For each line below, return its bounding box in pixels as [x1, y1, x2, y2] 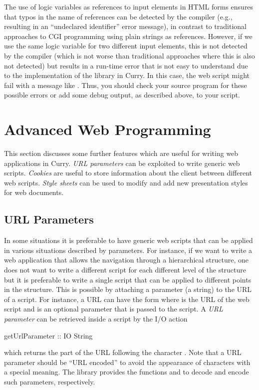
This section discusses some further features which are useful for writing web [4, 148, 239, 158]
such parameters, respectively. [4, 376, 95, 386]
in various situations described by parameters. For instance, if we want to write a [4, 244, 253, 255]
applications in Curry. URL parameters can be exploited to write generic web [4, 157, 240, 168]
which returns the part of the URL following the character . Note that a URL [4, 347, 242, 357]
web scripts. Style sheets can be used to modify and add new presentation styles [4, 177, 248, 187]
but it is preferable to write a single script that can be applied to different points [4, 274, 252, 284]
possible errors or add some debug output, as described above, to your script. [4, 89, 240, 100]
